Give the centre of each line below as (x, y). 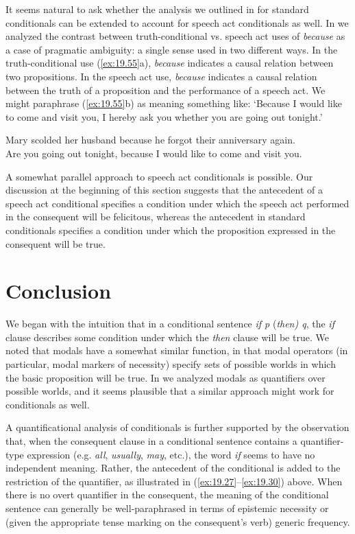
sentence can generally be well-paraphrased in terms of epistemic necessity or (167, 508)
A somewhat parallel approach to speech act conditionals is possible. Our (159, 176)
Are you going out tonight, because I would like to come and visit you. (154, 153)
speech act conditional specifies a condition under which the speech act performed (177, 203)
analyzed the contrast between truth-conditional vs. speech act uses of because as (175, 36)
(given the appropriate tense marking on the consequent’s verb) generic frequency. (178, 521)
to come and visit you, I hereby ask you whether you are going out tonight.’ (164, 116)
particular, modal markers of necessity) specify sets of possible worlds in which (171, 364)
